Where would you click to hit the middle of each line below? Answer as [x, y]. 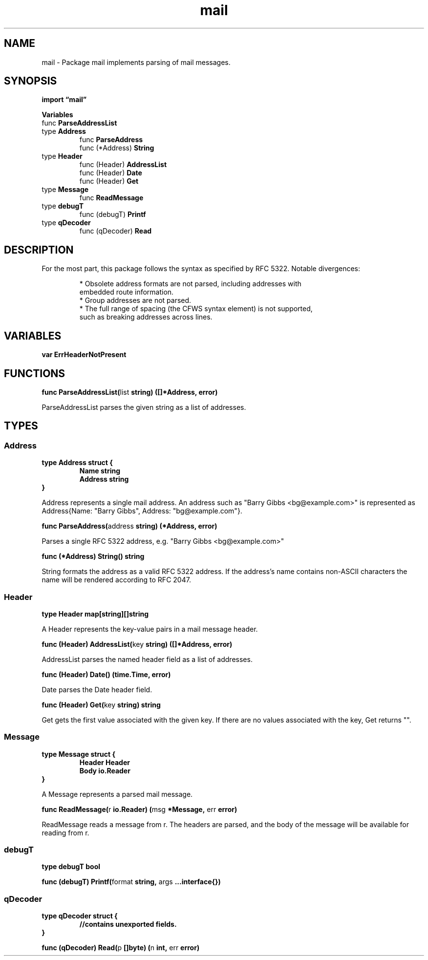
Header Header [105, 762]
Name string [100, 471]
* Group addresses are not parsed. [135, 300]
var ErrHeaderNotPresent [84, 355]
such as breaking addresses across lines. [146, 317]
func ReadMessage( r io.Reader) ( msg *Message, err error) [139, 809]
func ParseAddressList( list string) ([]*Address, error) [130, 392]
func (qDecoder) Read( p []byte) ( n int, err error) [121, 948]
